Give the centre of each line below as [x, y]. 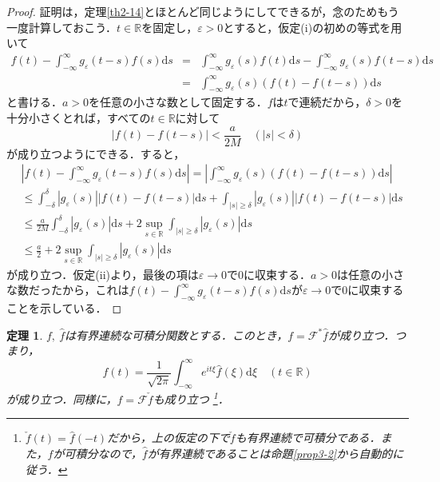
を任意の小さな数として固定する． [178, 102]
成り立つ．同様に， [67, 398]
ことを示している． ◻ [64, 308]
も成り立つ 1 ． [191, 398]
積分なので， [109, 454]
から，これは [95, 290]
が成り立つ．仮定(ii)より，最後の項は [103, 274]
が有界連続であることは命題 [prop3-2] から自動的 [270, 454]
